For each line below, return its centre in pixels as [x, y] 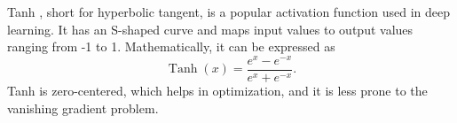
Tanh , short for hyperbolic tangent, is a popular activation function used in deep [229, 12]
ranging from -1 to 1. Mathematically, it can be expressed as [171, 46]
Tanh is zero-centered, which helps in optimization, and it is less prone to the [217, 90]
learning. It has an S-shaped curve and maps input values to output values [210, 29]
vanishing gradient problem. [83, 108]
